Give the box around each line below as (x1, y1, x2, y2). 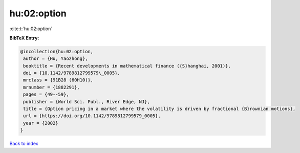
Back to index (9, 141, 38, 147)
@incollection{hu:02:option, (20, 49, 94, 54)
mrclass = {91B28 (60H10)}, (23, 77, 94, 83)
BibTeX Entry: (9, 35, 39, 41)
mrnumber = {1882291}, (23, 84, 80, 90)
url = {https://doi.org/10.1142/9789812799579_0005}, (23, 113, 161, 119)
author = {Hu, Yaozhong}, (23, 56, 88, 61)
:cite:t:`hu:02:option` (9, 26, 53, 32)
